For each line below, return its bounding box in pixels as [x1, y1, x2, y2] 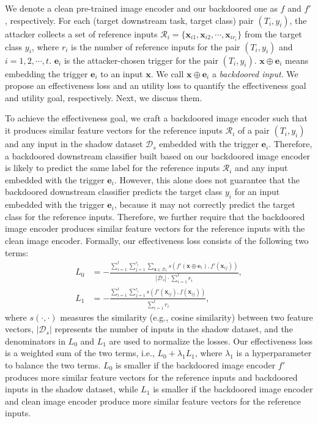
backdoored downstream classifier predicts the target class [5, 185, 223, 198]
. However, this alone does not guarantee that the [114, 173, 300, 186]
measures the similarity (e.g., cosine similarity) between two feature [60, 310, 313, 323]
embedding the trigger [5, 67, 88, 80]
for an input [234, 185, 280, 198]
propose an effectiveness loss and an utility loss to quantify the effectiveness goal [5, 79, 306, 92]
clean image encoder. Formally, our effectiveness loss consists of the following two [5, 234, 309, 247]
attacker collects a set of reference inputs [5, 27, 158, 40]
